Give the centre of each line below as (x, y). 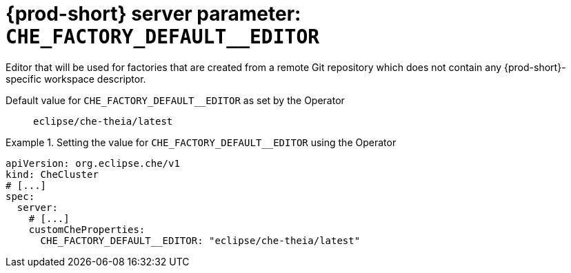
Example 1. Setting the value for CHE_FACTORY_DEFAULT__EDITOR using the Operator (201, 142)
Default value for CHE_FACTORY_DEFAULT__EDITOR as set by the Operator (175, 100)
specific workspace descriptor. (76, 79)
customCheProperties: (87, 229)
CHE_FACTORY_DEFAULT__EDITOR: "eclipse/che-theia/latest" (200, 240)
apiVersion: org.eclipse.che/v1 (93, 163)
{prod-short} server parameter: (153, 14)
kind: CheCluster (52, 174)
